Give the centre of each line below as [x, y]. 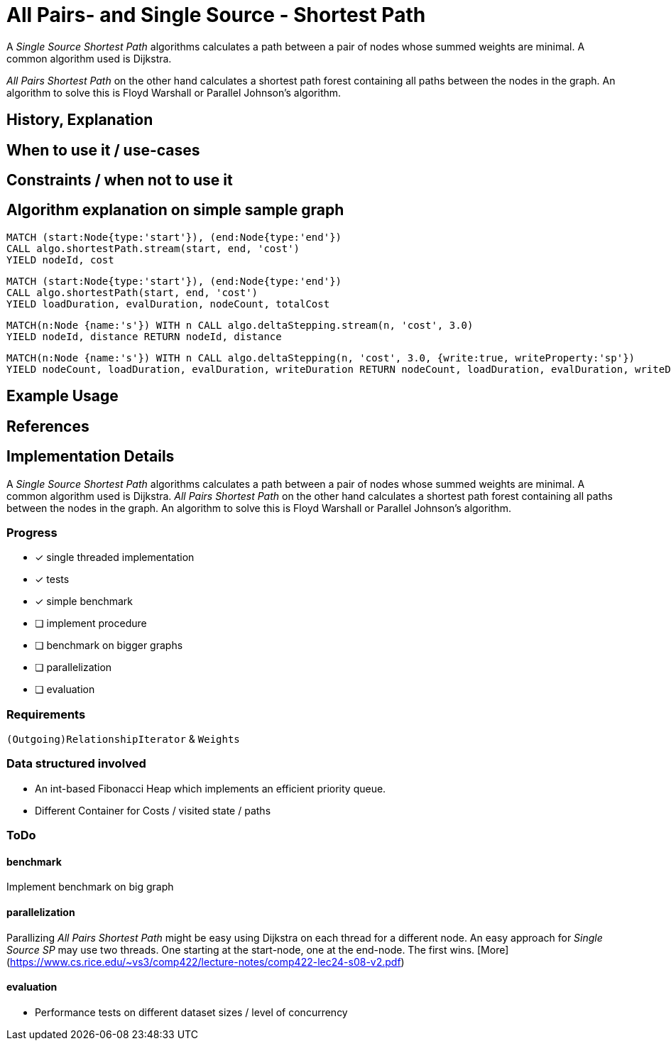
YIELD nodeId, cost [60, 260]
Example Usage [62, 396]
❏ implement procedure [91, 623]
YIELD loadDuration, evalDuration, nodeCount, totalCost [168, 304]
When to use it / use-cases [103, 150]
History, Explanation [80, 120]
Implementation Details [91, 457]
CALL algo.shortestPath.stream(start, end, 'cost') [153, 248]
